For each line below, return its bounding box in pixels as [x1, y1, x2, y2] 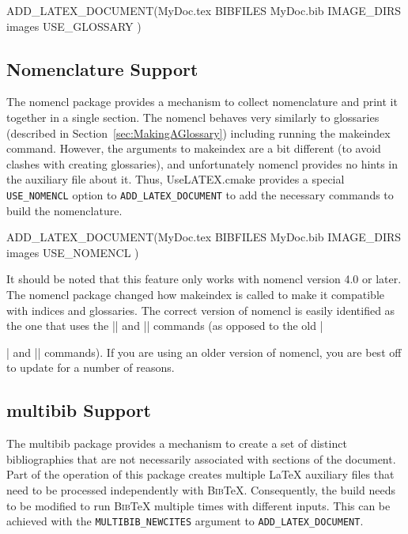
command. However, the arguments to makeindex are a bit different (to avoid [6, 140, 381, 157]
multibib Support [6, 398, 151, 422]
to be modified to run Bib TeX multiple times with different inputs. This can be [6, 497, 391, 513]
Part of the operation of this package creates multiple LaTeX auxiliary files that [6, 466, 395, 483]
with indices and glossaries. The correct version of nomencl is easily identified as [6, 301, 395, 318]
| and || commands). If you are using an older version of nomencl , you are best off [6, 343, 402, 360]
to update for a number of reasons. [6, 359, 175, 376]
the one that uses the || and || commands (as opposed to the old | [6, 317, 323, 334]
